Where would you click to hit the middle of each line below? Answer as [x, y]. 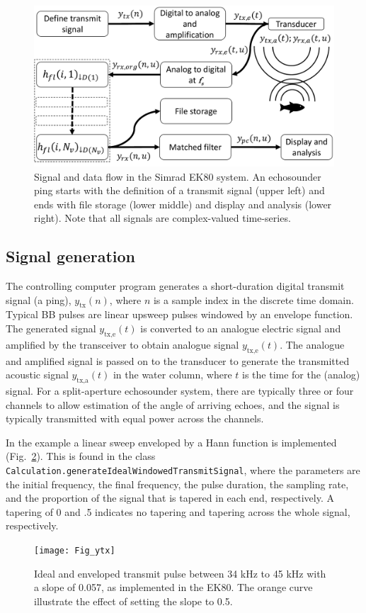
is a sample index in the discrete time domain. [253, 299]
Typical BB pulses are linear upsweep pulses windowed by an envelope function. [179, 314]
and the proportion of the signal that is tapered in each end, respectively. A [170, 498]
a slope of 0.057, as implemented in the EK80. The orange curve [173, 587]
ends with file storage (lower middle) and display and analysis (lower [183, 204]
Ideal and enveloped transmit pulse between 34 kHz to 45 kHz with [180, 573]
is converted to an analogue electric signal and [241, 328]
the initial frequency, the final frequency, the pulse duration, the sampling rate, [177, 484]
